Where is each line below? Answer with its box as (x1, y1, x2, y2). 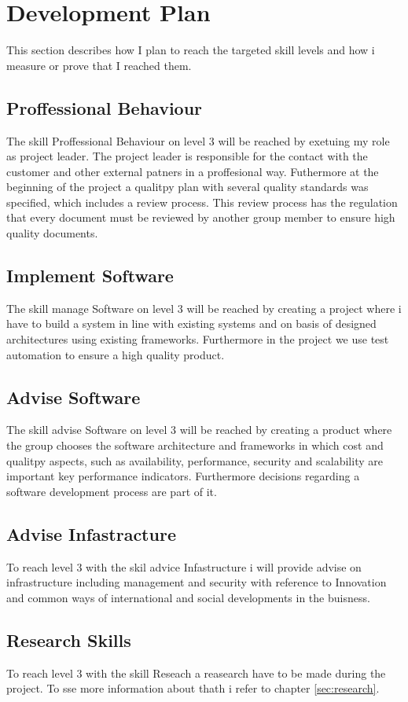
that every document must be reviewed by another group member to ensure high (6, 209, 395, 226)
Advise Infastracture (6, 521, 176, 546)
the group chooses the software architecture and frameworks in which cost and (6, 437, 384, 454)
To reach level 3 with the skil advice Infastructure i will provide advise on (6, 558, 362, 575)
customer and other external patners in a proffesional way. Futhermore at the (6, 163, 379, 179)
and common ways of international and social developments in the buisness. (6, 589, 370, 605)
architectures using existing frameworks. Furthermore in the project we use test (6, 331, 389, 347)
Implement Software (6, 263, 174, 288)
